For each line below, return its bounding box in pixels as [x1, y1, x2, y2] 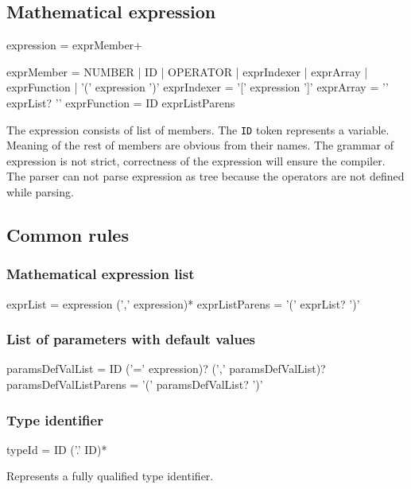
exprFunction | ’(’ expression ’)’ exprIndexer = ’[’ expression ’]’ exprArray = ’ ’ [6, 79, 389, 95]
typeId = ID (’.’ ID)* [6, 440, 107, 457]
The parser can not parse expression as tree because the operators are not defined [6, 168, 405, 184]
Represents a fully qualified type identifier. [6, 468, 214, 484]
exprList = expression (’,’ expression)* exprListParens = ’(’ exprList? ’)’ [6, 295, 360, 312]
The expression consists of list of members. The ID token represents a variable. [6, 121, 390, 138]
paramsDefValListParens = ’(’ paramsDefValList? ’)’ [6, 376, 263, 393]
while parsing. [6, 184, 74, 200]
